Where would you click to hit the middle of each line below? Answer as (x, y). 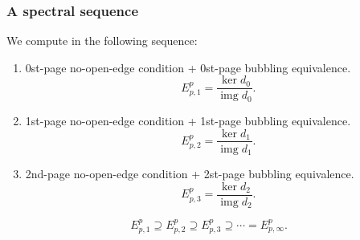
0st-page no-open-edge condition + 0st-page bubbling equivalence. (188, 67)
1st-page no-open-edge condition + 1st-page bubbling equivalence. (188, 120)
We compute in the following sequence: (102, 41)
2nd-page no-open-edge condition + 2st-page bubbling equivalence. (190, 174)
